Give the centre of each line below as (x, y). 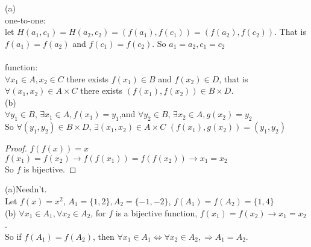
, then (104, 236)
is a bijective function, (156, 212)
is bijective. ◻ (50, 169)
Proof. (16, 148)
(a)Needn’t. (26, 189)
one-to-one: (25, 20)
